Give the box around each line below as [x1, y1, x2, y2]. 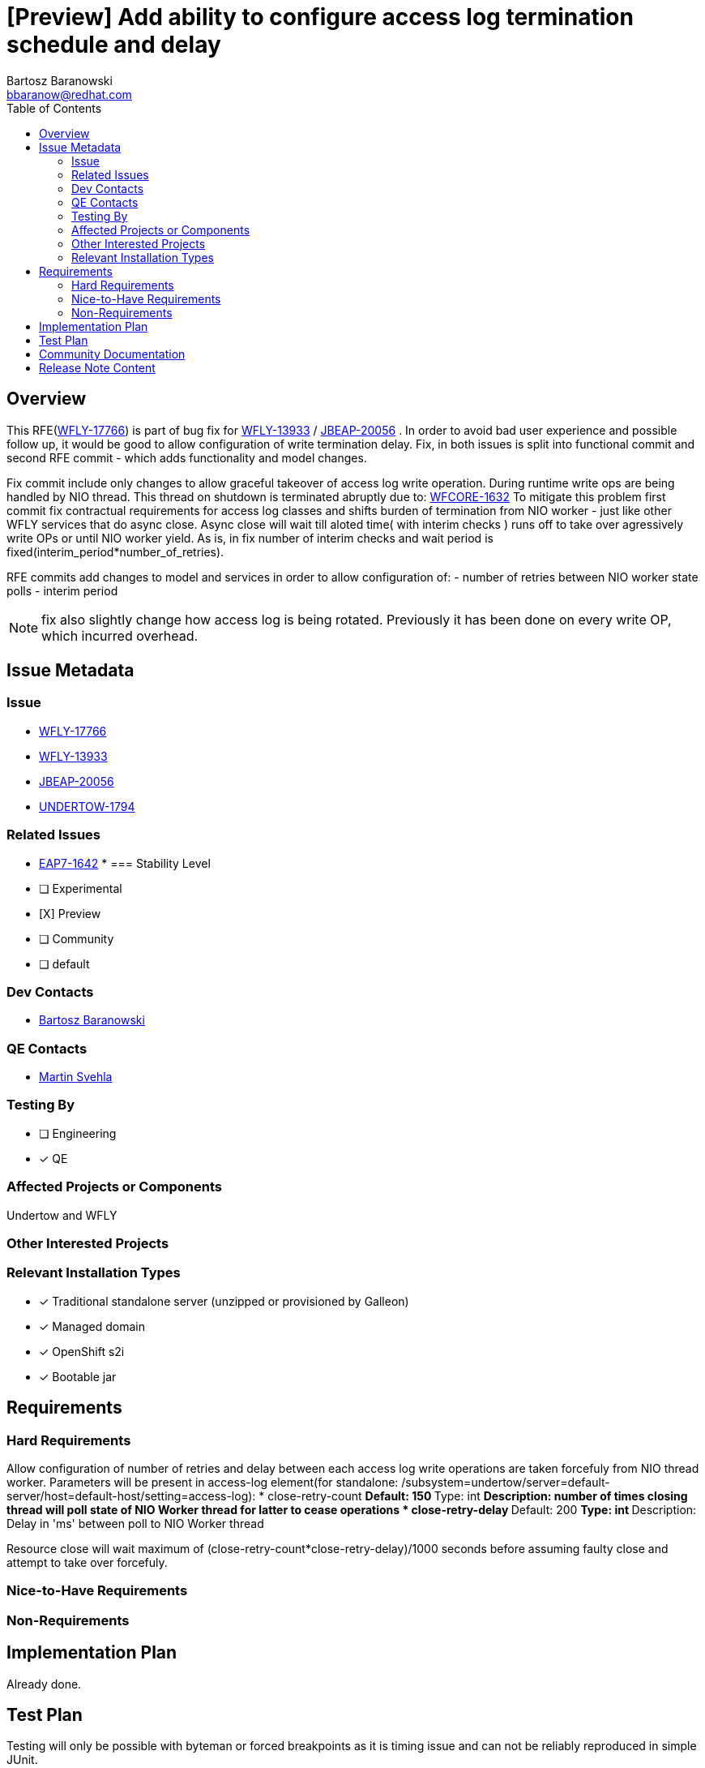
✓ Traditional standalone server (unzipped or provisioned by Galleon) [39, 1294, 409, 1308]
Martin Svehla [39, 1070, 113, 1084]
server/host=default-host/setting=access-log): [6, 1488, 256, 1503]
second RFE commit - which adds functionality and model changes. [6, 450, 367, 465]
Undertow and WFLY [6, 1208, 117, 1222]
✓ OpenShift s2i [39, 1344, 125, 1358]
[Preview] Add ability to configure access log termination [6, 3, 634, 31]
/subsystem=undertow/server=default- [401, 1474, 610, 1489]
